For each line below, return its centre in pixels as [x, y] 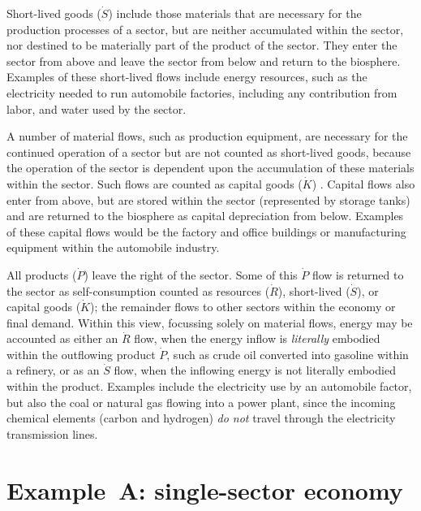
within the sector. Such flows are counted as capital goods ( [155, 183]
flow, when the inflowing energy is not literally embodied [255, 370]
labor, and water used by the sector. [97, 108]
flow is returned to [358, 274]
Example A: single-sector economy [205, 489]
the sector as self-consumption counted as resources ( [138, 290]
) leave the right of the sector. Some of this [191, 274]
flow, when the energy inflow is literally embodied [257, 338]
